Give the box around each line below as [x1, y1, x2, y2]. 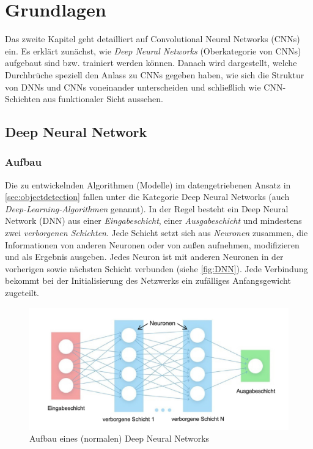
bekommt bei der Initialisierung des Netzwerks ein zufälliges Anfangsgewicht [5, 274, 291, 287]
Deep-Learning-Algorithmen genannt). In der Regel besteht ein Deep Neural [5, 202, 289, 215]
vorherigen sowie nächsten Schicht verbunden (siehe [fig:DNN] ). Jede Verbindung [5, 262, 308, 275]
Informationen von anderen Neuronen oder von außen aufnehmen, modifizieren [5, 238, 300, 251]
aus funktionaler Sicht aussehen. [43, 92, 163, 105]
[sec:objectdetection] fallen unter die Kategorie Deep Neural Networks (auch [5, 190, 290, 203]
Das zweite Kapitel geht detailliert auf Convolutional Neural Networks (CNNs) [5, 32, 300, 45]
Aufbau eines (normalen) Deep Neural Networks [29, 432, 210, 445]
